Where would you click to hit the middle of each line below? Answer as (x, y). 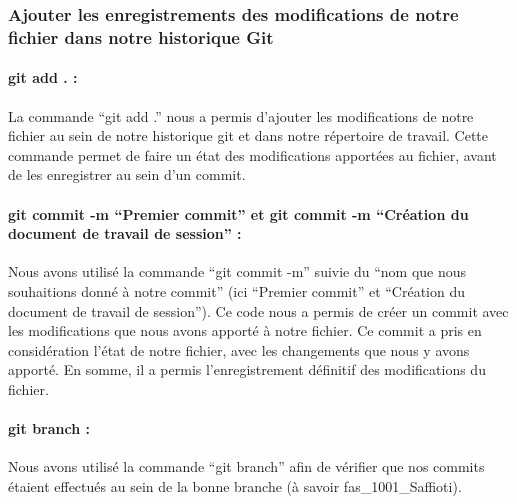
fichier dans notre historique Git (141, 36)
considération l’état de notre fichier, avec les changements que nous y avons (239, 349)
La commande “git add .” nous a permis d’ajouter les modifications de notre (241, 115)
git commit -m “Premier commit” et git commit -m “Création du (238, 213)
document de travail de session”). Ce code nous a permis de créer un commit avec (258, 310)
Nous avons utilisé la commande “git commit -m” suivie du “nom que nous (237, 271)
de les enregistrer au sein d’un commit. (127, 174)
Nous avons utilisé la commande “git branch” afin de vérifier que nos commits (246, 466)
